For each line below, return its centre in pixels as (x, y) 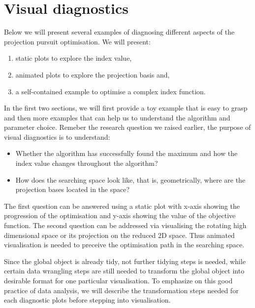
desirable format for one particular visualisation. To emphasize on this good (118, 280)
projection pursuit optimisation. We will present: (77, 41)
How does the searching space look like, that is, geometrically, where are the (130, 179)
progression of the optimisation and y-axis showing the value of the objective (120, 215)
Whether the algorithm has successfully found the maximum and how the (127, 153)
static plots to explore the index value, (74, 58)
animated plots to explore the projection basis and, (93, 74)
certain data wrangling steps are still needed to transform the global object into (124, 271)
